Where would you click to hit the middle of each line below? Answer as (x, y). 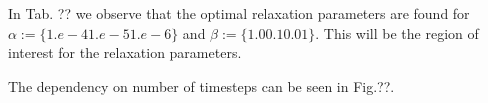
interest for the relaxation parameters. (125, 52)
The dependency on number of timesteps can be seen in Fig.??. (201, 85)
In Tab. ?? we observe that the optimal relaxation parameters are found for (239, 13)
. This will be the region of (397, 32)
